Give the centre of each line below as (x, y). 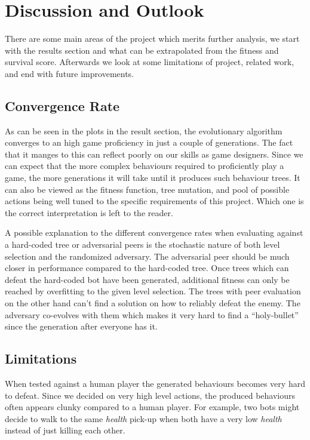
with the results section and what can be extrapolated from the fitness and (142, 50)
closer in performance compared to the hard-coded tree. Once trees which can (147, 268)
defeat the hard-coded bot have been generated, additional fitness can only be (147, 279)
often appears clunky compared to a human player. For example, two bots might (152, 407)
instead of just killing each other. (65, 430)
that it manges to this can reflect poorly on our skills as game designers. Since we (154, 154)
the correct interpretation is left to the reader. (89, 212)
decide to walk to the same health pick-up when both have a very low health (143, 418)
